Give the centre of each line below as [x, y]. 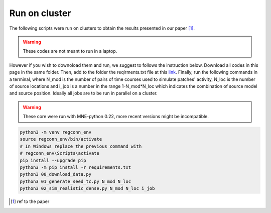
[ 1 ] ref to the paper [30, 201]
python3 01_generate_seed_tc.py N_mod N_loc [76, 181]
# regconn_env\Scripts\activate [60, 153]
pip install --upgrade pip [53, 160]
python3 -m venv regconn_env [56, 132]
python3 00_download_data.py [56, 174]
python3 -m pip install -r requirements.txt [76, 168]
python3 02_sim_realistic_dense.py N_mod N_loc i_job [87, 189]
